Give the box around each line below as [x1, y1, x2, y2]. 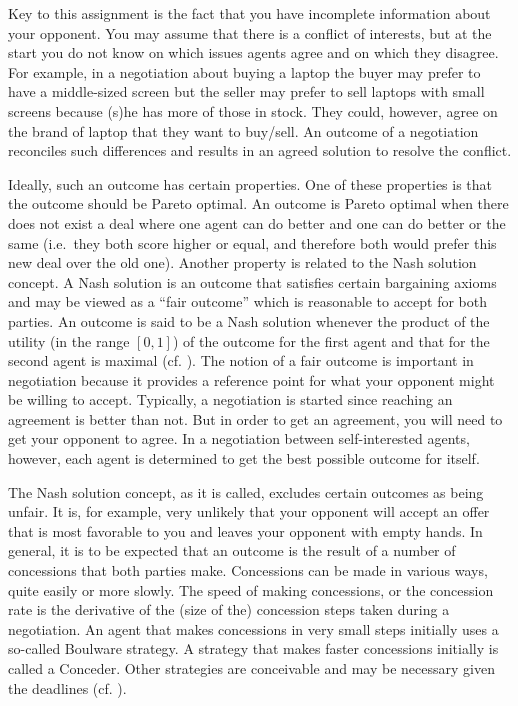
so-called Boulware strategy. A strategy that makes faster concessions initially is [8, 638, 499, 659]
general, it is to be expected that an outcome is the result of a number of [8, 540, 456, 561]
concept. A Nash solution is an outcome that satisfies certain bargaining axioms [8, 271, 497, 292]
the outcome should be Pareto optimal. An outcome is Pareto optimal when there [8, 193, 509, 214]
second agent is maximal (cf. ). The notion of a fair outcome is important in [8, 350, 474, 371]
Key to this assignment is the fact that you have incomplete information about [8, 3, 491, 23]
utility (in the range [8, 330, 130, 351]
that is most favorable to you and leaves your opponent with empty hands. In [8, 520, 483, 541]
